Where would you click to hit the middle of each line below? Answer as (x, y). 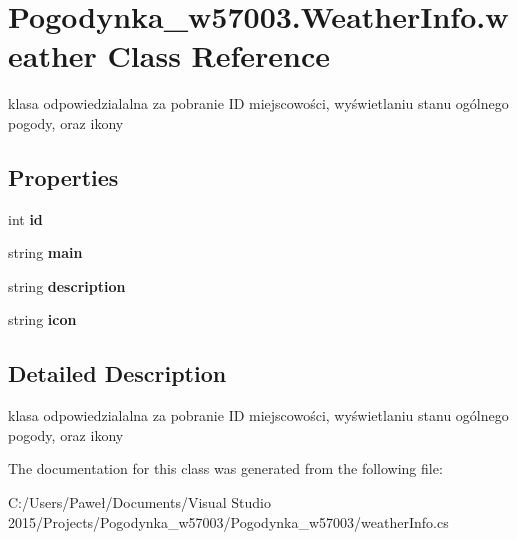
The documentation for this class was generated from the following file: (225, 468)
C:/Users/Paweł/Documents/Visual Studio (139, 502)
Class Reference (219, 55)
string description (67, 285)
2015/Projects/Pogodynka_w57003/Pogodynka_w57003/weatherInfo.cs (228, 521)
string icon (42, 319)
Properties (63, 176)
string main (45, 252)
